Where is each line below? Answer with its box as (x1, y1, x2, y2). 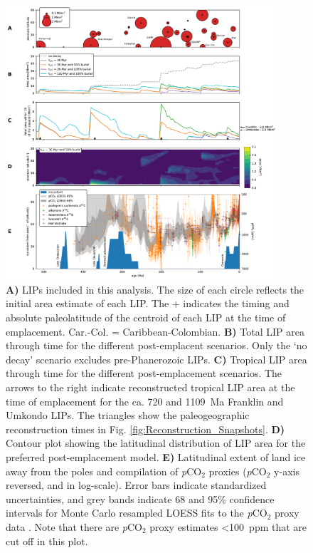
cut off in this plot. (6, 533, 88, 548)
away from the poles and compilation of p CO (6, 463, 202, 478)
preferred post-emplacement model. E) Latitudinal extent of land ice (6, 449, 306, 464)
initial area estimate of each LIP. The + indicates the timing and (6, 296, 290, 311)
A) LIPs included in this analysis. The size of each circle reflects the (6, 281, 304, 296)
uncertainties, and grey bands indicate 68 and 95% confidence (6, 491, 275, 506)
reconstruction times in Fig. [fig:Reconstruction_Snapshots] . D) (6, 421, 285, 436)
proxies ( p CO (208, 463, 267, 478)
